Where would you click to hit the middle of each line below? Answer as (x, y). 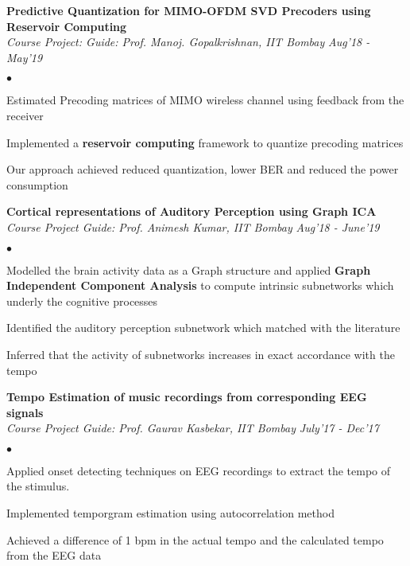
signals (25, 412)
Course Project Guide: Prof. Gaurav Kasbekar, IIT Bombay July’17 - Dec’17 (193, 428)
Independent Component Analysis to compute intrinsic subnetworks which (200, 285)
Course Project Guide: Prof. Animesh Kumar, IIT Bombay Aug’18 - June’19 (193, 226)
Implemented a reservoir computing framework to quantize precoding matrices (205, 142)
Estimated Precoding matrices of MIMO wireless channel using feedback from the (205, 100)
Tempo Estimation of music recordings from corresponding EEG (187, 397)
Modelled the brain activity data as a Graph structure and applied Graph (189, 269)
